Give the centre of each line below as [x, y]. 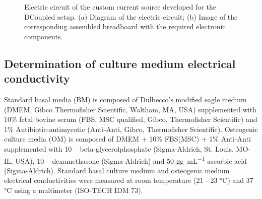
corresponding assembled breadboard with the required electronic [125, 26]
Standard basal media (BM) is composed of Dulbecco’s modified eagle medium [125, 99]
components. [44, 36]
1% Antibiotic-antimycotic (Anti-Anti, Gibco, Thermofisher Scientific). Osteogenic [131, 129]
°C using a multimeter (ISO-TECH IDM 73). [74, 190]
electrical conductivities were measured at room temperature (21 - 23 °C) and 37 [129, 180]
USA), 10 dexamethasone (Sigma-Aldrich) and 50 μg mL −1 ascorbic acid [131, 160]
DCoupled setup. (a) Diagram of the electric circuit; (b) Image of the [131, 16]
